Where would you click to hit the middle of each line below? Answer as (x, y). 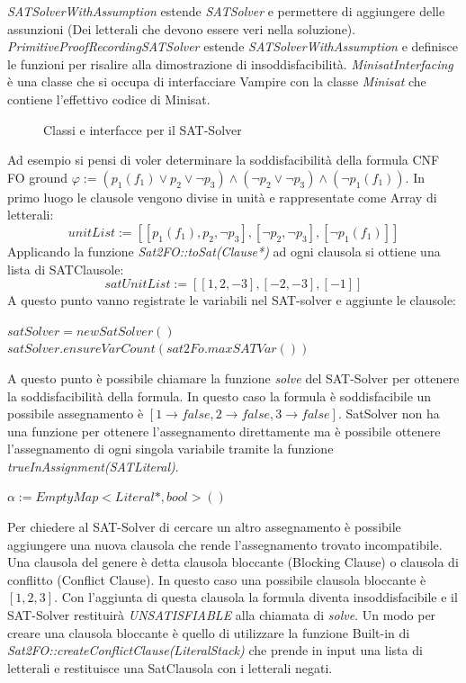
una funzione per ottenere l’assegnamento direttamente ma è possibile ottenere (224, 431)
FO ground (38, 177)
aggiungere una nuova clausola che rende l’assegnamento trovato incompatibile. (225, 544)
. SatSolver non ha (389, 413)
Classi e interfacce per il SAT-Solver (143, 129)
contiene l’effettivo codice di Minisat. (109, 99)
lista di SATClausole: (66, 269)
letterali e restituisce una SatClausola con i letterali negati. (170, 667)
